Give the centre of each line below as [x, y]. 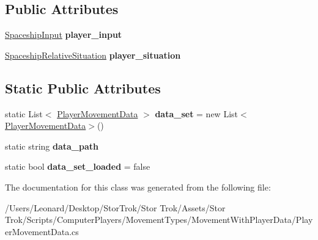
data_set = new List [196, 113]
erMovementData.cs [42, 231]
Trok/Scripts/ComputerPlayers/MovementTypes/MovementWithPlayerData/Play [159, 220]
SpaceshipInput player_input [64, 35]
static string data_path [52, 146]
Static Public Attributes [83, 88]
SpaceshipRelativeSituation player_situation [93, 55]
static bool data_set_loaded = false [78, 166]
